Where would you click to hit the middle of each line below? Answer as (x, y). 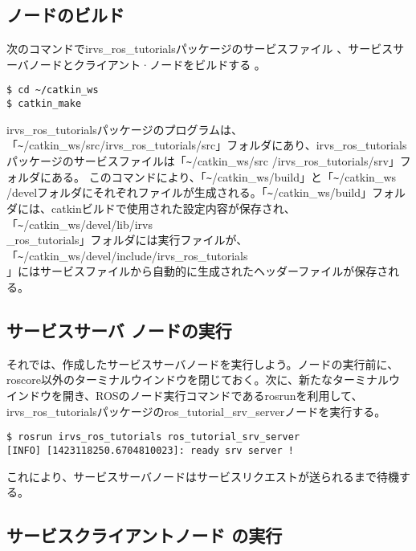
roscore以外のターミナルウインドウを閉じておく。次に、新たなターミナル (198, 380)
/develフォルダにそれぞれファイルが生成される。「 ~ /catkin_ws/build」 (189, 192)
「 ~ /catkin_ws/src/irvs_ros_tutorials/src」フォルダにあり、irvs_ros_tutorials (207, 145)
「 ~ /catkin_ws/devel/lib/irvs (80, 224)
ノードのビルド (65, 15)
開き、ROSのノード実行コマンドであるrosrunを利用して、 (212, 395)
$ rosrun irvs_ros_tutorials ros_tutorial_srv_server (153, 437)
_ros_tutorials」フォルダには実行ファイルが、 (127, 240)
